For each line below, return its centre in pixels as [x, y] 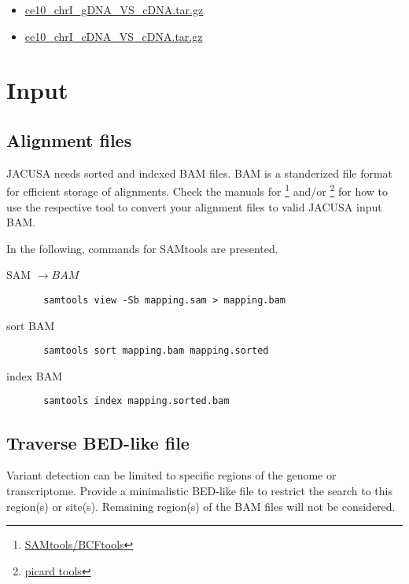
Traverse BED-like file [98, 442]
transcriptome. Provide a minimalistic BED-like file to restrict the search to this [199, 490]
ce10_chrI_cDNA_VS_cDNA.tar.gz [114, 36]
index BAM [34, 375]
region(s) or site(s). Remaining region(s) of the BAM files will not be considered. [201, 506]
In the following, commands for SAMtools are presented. [142, 248]
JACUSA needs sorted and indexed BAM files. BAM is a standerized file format [200, 173]
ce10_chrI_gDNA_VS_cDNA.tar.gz [114, 9]
